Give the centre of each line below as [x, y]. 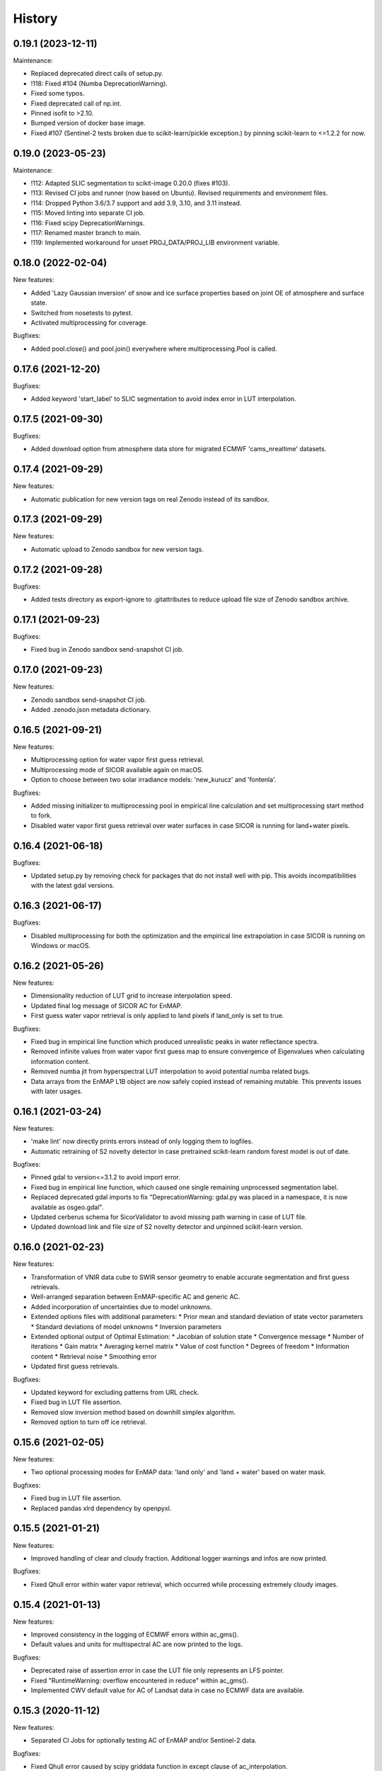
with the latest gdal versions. [73, 885]
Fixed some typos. [58, 94]
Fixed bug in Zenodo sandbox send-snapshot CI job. [107, 650]
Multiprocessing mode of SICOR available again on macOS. [117, 769]
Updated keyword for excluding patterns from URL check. [115, 1392]
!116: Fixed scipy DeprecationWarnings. [88, 222]
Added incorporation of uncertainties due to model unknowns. [121, 1306]
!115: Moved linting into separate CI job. [88, 213]
